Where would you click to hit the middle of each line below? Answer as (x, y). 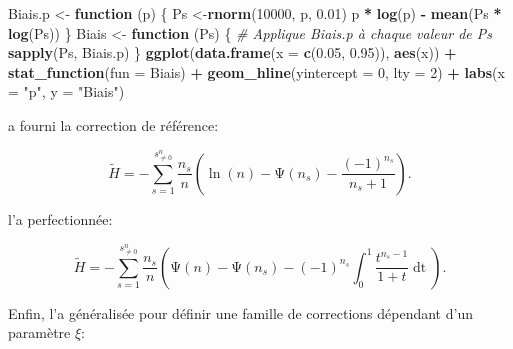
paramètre (39, 332)
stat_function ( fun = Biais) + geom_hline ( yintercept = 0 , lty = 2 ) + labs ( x (256, 71)
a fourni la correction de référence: (113, 124)
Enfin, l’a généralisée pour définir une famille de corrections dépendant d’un (240, 312)
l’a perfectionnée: (60, 218)
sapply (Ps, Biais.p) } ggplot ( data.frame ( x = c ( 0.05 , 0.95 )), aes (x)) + (232, 52)
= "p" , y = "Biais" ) (66, 91)
